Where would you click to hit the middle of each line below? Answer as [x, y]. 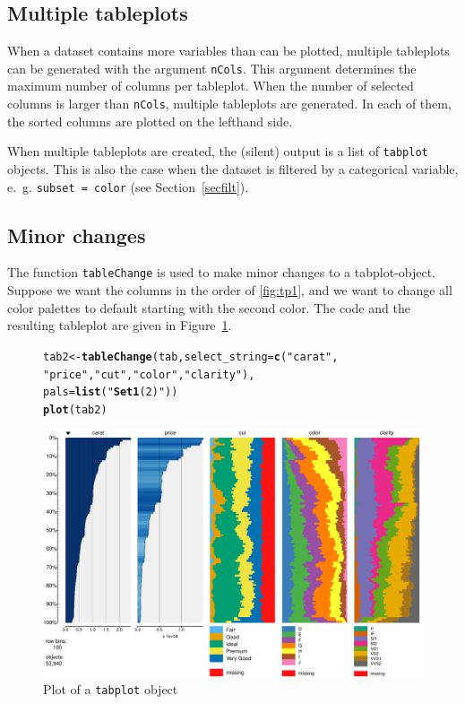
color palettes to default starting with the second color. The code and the [209, 307]
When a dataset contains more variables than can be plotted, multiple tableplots [228, 51]
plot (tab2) [75, 409]
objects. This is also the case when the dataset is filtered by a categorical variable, [233, 168]
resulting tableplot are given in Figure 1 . [120, 325]
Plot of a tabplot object [111, 689]
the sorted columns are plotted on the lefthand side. [150, 121]
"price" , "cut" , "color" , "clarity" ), [149, 374]
